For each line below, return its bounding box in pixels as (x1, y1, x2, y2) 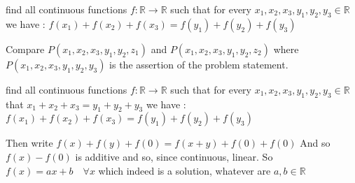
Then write (6, 136, 53, 150)
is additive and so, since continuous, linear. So (75, 149, 273, 163)
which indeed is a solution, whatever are (98, 163, 271, 177)
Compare (6, 41, 45, 56)
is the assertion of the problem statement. (109, 57, 288, 71)
